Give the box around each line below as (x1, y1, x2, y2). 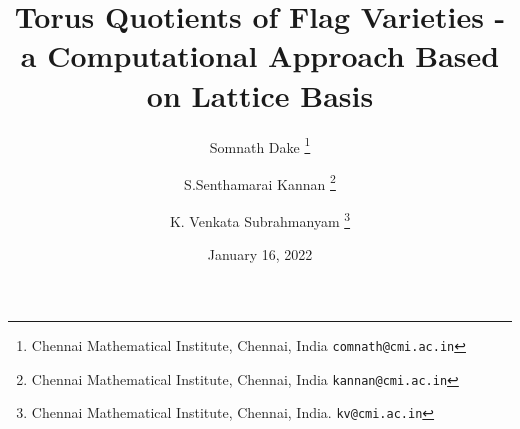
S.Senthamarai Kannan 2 (184, 170, 336, 194)
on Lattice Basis (146, 74, 374, 115)
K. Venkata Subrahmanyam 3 (169, 208, 351, 231)
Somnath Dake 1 (209, 133, 311, 157)
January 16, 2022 (207, 244, 313, 265)
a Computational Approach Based (20, 35, 500, 76)
